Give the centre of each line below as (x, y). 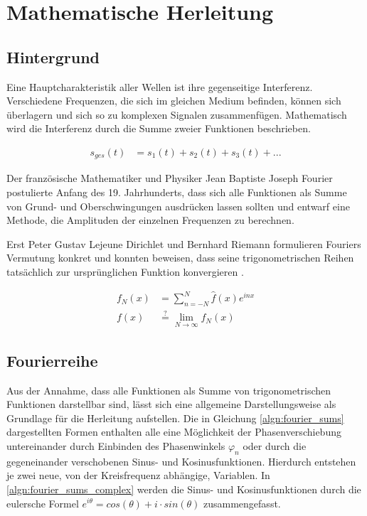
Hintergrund (53, 57)
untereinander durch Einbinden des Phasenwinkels (116, 445)
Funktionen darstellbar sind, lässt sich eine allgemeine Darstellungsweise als (171, 404)
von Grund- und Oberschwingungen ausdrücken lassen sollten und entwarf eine (178, 206)
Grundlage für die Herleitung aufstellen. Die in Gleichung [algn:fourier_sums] (175, 418)
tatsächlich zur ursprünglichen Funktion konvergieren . (125, 272)
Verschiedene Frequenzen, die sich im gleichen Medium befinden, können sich (174, 101)
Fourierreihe (52, 360)
